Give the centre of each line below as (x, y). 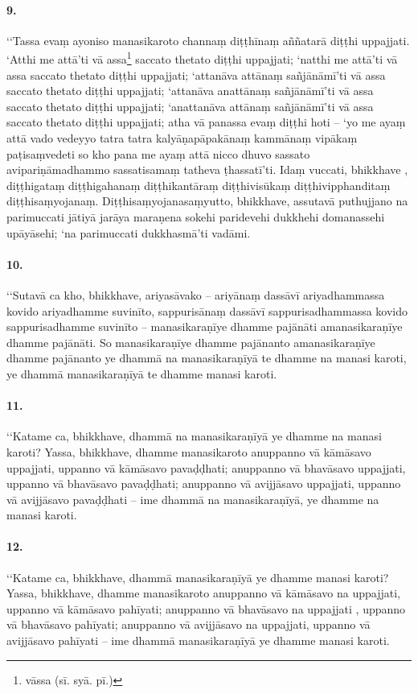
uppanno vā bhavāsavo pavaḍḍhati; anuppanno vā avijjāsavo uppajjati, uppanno (204, 483)
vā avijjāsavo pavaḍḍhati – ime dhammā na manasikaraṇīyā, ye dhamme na (193, 499)
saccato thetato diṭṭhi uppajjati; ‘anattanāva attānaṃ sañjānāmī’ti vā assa (190, 106)
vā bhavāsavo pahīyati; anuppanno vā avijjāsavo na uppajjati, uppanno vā (189, 624)
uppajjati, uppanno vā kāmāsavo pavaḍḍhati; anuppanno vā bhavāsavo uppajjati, (206, 467)
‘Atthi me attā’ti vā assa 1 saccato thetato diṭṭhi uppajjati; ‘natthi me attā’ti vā (202, 58)
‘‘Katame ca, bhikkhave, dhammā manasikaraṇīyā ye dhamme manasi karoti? (198, 577)
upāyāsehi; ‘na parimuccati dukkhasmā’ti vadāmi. (129, 232)
